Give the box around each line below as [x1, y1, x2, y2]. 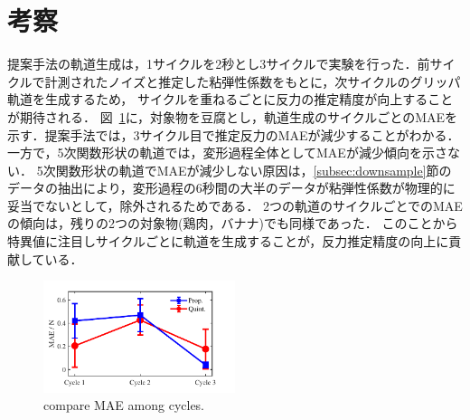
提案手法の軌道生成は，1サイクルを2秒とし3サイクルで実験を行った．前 [7, 54, 430, 73]
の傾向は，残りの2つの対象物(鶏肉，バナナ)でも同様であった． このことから [7, 214, 458, 233]
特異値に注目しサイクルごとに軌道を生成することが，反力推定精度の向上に [7, 232, 449, 251]
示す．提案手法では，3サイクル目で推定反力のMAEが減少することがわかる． [7, 125, 460, 144]
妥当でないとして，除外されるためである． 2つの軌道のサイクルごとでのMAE [7, 196, 463, 215]
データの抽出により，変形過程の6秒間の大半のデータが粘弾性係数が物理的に [7, 178, 456, 197]
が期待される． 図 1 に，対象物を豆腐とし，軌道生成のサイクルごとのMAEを [7, 107, 458, 126]
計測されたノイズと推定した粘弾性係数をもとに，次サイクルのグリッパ [44, 72, 461, 91]
